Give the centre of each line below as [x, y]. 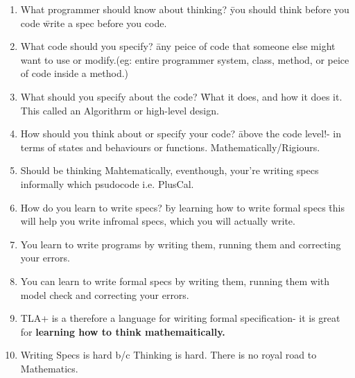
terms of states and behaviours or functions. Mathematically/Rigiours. [170, 147]
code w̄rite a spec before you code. [94, 23]
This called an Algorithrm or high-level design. [120, 110]
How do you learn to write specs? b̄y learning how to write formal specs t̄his [183, 207]
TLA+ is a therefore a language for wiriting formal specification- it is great [180, 318]
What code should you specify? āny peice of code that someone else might [178, 46]
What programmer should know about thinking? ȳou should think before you [185, 9]
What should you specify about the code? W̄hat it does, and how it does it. [181, 96]
